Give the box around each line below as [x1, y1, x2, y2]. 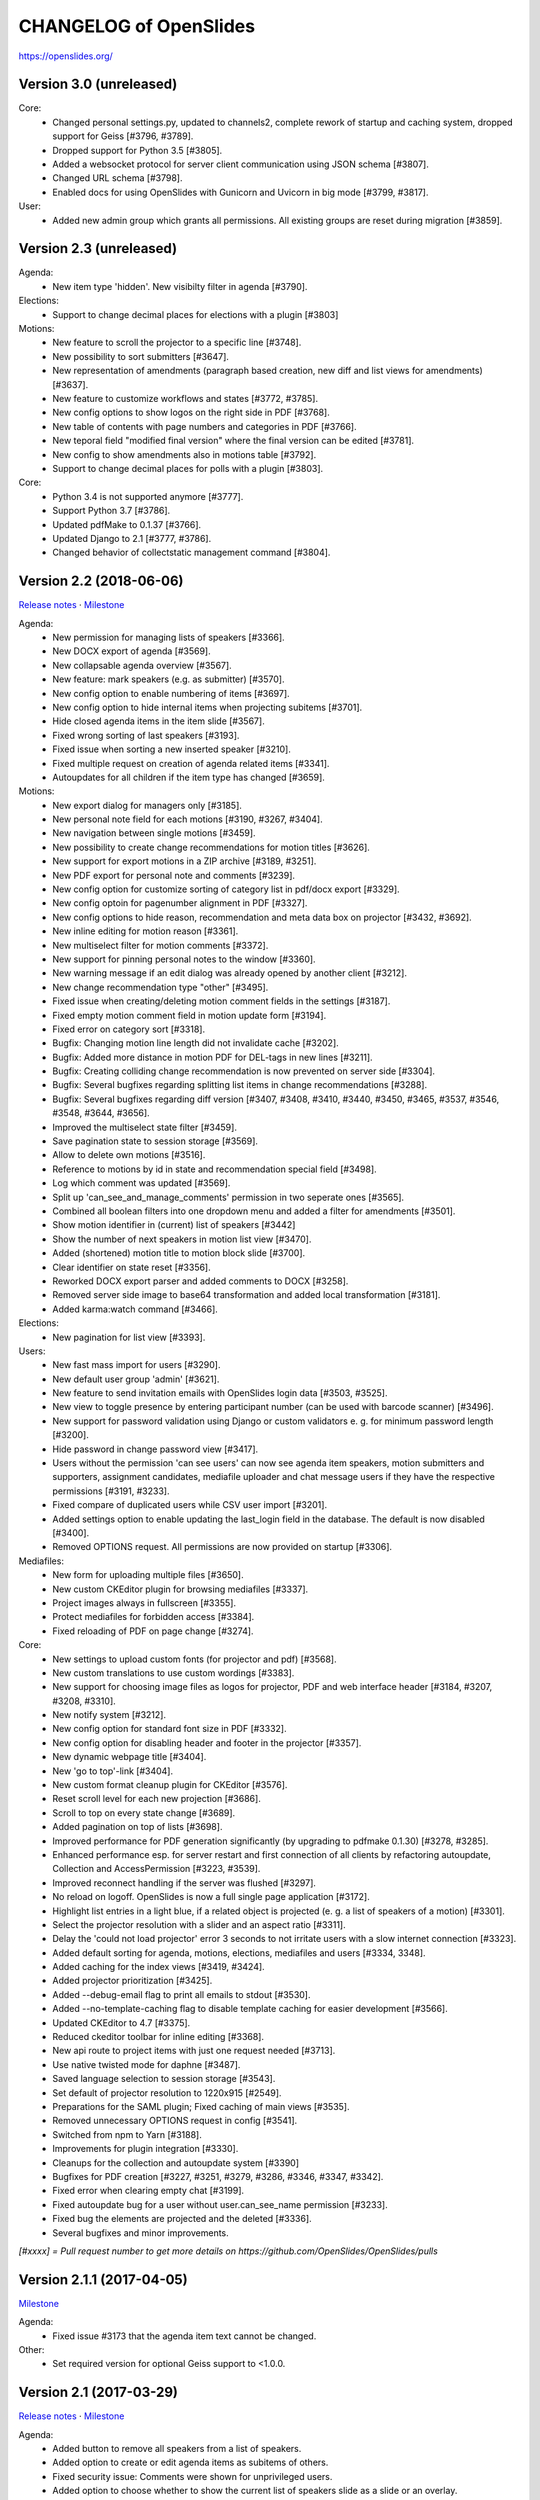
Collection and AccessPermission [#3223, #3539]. [52, 1863, 261, 1875]
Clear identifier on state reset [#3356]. [52, 1261, 212, 1273]
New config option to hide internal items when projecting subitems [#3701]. [52, 701, 363, 713]
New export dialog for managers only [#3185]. [52, 799, 242, 811]
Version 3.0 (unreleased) [18, 76, 178, 93]
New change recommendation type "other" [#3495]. [52, 981, 269, 993]
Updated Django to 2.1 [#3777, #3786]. [52, 532, 212, 544]
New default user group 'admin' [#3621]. [52, 1373, 220, 1385]
